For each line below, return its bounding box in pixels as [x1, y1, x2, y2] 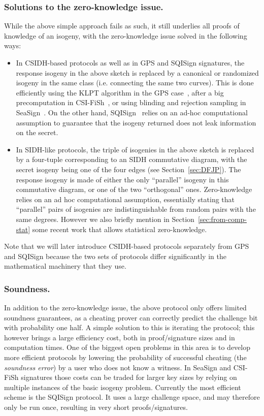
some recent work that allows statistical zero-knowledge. [32, 223, 207, 234]
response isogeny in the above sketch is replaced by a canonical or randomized [16, 67, 259, 78]
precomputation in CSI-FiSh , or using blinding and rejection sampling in [16, 97, 246, 108]
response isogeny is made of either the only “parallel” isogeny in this [16, 174, 229, 184]
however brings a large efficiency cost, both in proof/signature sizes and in [4, 332, 235, 342]
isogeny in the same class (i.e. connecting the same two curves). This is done [16, 77, 254, 88]
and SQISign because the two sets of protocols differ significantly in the [4, 250, 226, 261]
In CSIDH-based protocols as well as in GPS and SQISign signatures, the [16, 57, 245, 68]
